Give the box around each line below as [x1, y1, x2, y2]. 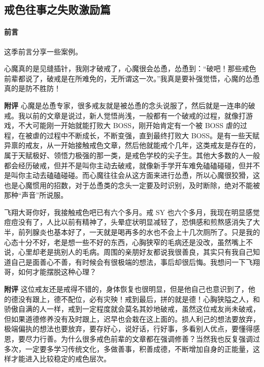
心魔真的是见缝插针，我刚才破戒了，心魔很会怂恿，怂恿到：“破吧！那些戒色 [4, 63, 256, 74]
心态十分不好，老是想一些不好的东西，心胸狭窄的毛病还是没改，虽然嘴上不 [4, 236, 253, 247]
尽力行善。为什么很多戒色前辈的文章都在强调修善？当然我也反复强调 [25, 333, 253, 344]
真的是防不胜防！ [4, 83, 61, 94]
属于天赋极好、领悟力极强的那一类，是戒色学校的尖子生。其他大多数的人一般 [4, 149, 260, 160]
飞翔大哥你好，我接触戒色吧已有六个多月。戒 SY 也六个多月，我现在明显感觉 [4, 206, 260, 217]
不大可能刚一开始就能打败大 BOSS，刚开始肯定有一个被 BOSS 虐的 [18, 120, 240, 131]
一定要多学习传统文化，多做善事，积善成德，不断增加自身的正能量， [25, 343, 253, 354]
